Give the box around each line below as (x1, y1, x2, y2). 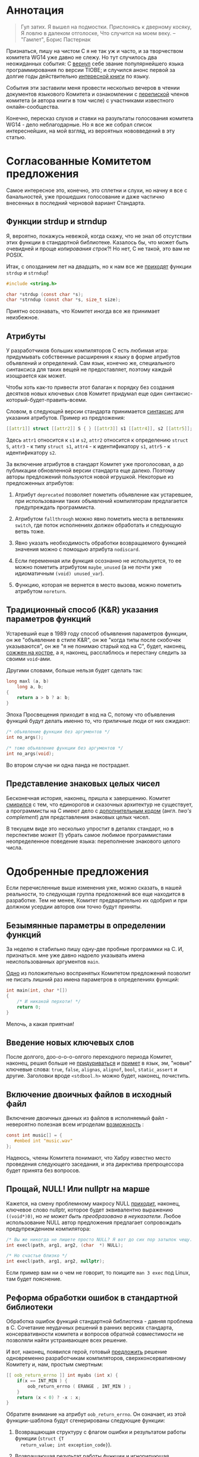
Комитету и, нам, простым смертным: (6, 1361, 103, 1368)
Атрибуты (6, 331, 46, 341)
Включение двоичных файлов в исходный (6, 1089, 172, 1100)
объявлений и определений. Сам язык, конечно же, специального (6, 360, 175, 367)
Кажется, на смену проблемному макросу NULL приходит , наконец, (6, 1200, 181, 1207)
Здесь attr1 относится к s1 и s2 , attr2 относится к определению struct (6, 436, 188, 443)
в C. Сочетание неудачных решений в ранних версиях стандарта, (6, 1324, 173, 1331)
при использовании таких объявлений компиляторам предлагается (14, 498, 188, 504)
